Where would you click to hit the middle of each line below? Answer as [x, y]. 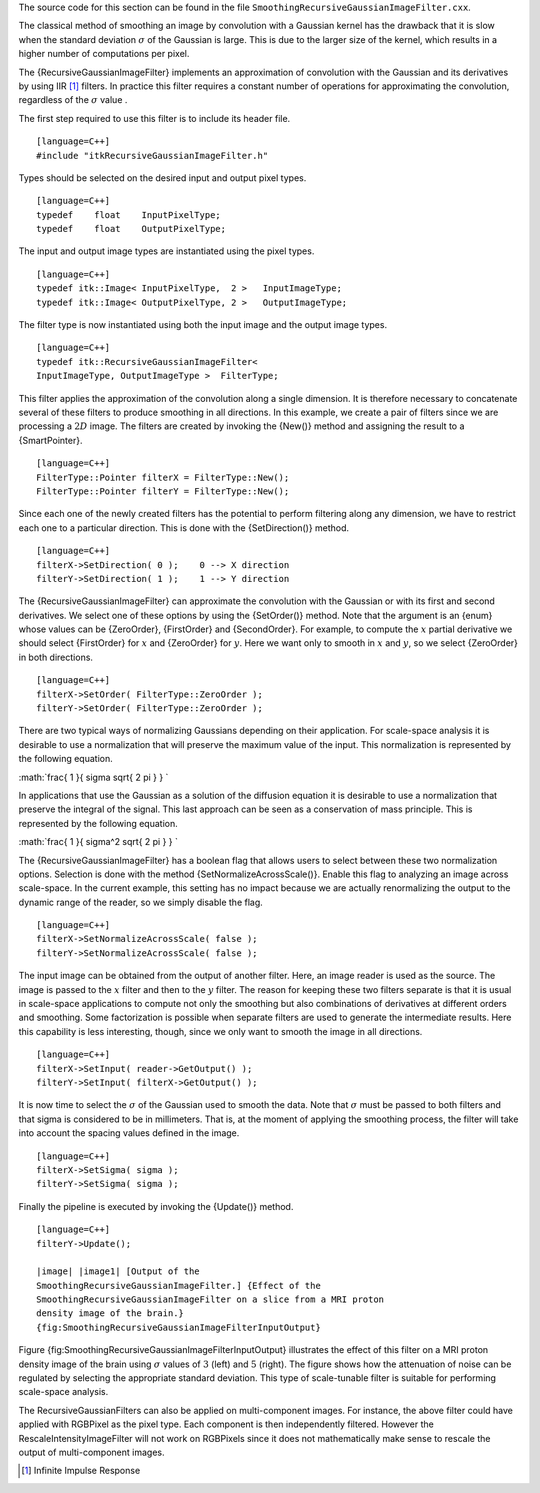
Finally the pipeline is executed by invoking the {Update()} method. [156, 1206]
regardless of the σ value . [73, 100]
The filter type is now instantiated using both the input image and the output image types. [203, 325]
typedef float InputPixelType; [129, 214]
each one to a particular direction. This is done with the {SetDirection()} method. [184, 527]
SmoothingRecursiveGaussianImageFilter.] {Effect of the [179, 1285]
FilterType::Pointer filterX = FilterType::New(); [163, 477]
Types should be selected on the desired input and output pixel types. [162, 177]
